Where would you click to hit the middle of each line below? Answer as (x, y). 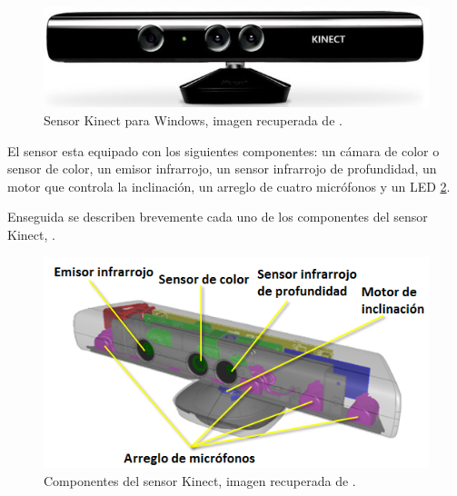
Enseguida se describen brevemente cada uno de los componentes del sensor (218, 217)
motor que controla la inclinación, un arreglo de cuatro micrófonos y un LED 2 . (229, 186)
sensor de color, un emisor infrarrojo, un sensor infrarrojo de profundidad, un (222, 169)
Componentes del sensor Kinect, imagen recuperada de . (200, 481)
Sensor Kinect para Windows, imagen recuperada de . (193, 120)
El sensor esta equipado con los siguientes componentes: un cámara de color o (224, 150)
